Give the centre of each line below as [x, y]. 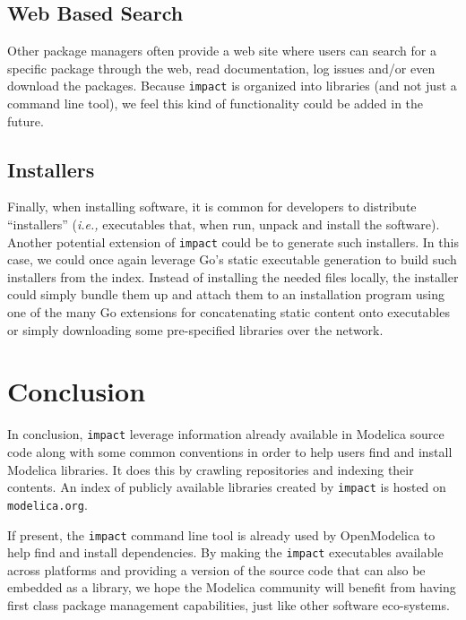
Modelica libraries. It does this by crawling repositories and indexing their [211, 469]
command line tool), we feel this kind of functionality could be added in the [216, 103]
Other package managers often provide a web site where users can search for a [222, 51]
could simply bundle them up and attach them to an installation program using [226, 294]
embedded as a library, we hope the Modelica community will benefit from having [232, 587]
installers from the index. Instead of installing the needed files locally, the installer [233, 276]
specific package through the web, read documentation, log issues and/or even [221, 68]
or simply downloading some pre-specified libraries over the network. [195, 329]
